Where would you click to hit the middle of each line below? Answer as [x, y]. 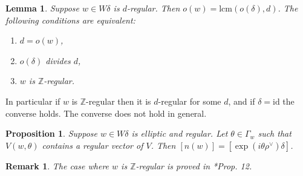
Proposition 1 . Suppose [51, 133]
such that [275, 133]
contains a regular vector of [93, 145]
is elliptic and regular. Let [180, 133]
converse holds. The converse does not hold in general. [106, 113]
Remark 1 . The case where [57, 165]
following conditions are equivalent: [70, 20]
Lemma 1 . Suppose [43, 8]
